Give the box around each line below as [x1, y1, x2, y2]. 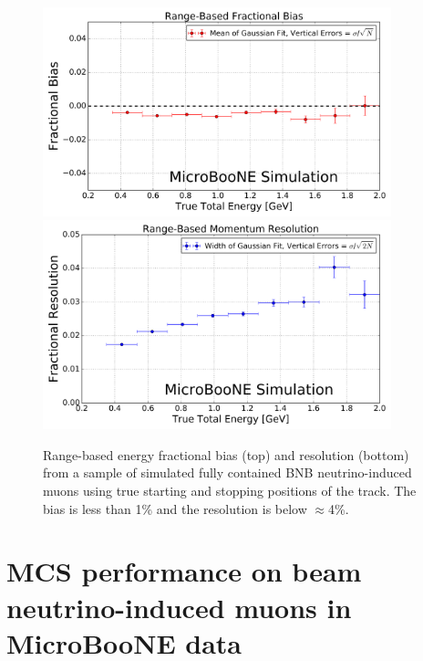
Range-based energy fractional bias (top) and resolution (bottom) [43, 445, 409, 464]
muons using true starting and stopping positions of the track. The [43, 480, 417, 499]
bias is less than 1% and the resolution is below [43, 498, 307, 518]
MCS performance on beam [6, 552, 362, 590]
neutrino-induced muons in [6, 588, 352, 625]
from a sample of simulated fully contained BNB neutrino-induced [43, 463, 412, 482]
